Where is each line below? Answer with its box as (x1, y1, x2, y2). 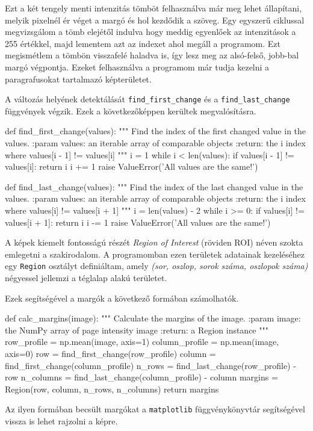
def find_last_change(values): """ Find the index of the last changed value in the (5, 180, 303, 193)
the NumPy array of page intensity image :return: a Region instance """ (5, 323, 268, 336)
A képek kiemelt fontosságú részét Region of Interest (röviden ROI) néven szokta (5, 236, 303, 249)
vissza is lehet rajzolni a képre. (5, 415, 118, 427)
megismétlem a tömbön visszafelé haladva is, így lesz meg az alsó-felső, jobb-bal (5, 49, 299, 61)
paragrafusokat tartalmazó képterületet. (5, 72, 152, 85)
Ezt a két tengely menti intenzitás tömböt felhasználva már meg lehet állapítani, (5, 2, 302, 14)
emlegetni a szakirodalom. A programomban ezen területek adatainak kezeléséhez (5, 247, 305, 260)
